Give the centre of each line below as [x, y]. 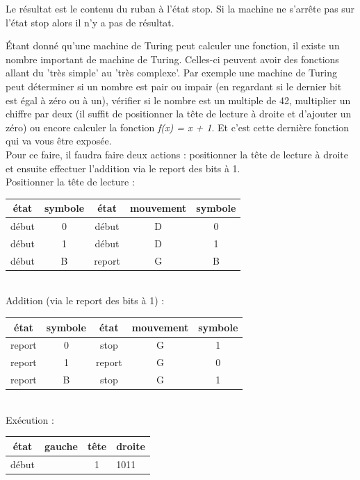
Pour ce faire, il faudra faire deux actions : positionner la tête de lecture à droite [177, 154]
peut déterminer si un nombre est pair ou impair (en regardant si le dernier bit [174, 86]
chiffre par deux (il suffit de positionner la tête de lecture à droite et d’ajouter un [179, 114]
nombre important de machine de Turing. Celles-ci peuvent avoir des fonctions [172, 59]
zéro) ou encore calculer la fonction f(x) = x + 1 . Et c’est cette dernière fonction [177, 127]
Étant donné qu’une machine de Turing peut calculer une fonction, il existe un [173, 45]
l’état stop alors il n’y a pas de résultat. [90, 22]
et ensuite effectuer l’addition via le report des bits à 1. [123, 168]
